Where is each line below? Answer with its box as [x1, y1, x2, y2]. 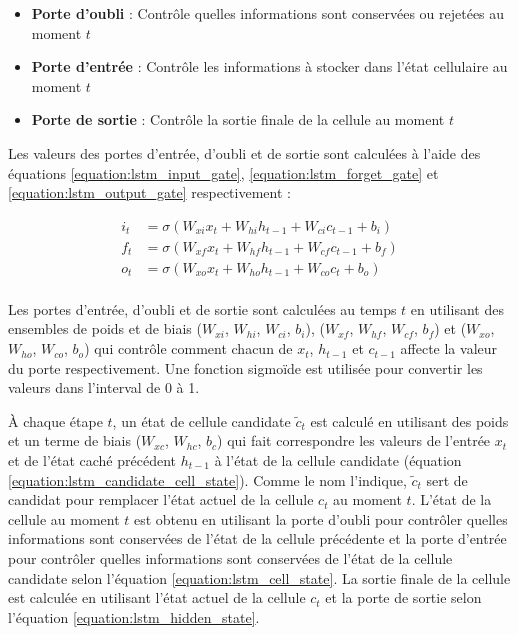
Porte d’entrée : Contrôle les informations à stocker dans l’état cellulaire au [31, 56, 508, 77]
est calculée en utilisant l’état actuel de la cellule [8, 587, 306, 608]
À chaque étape [8, 410, 103, 431]
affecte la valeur [400, 338, 498, 359]
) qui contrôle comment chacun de [84, 338, 293, 359]
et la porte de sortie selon [325, 587, 482, 608]
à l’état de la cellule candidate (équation [214, 450, 462, 471]
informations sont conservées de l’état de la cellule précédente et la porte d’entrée [8, 528, 507, 549]
